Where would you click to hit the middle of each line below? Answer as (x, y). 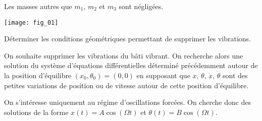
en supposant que (163, 75)
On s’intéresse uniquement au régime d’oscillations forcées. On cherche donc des (128, 102)
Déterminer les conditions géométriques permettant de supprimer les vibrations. (127, 39)
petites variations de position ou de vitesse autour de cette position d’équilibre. (126, 85)
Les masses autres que (38, 6)
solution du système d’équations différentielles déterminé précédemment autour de (131, 65)
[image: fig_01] (31, 22)
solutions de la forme (36, 112)
